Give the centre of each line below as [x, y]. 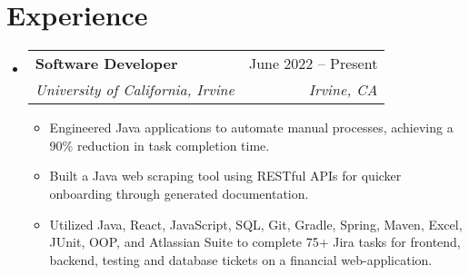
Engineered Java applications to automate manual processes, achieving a [251, 128]
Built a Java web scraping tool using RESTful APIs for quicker [225, 176]
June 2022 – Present [313, 64]
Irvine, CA [343, 90]
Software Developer [106, 64]
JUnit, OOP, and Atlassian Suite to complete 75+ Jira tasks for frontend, [255, 242]
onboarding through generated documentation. [179, 193]
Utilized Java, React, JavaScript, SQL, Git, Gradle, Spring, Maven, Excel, [256, 224]
